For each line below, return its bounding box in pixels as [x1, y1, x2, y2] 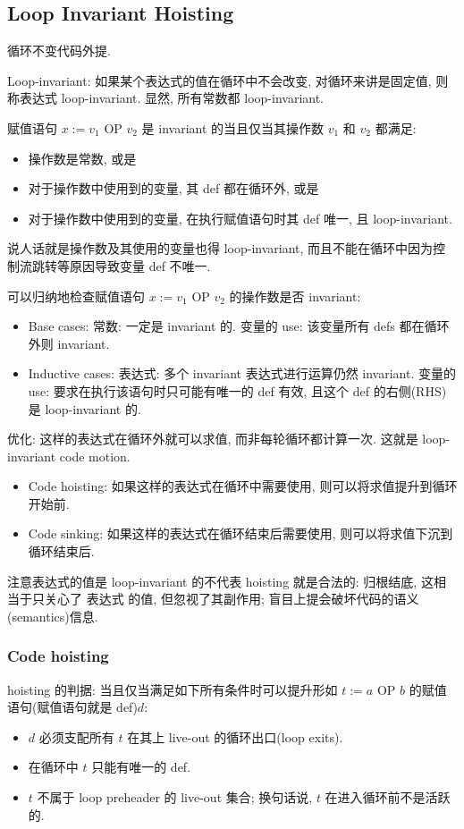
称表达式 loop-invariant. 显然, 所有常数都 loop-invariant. [7, 89, 325, 107]
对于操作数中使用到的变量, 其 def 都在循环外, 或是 [28, 179, 319, 198]
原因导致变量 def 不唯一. [69, 256, 211, 275]
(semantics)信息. [7, 606, 98, 625]
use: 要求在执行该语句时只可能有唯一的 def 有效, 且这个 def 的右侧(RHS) [28, 381, 447, 400]
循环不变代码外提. [7, 41, 111, 60]
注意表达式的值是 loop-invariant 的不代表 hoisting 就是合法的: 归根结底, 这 [7, 571, 434, 590]
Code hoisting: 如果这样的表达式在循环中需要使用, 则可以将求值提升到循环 [28, 477, 458, 495]
